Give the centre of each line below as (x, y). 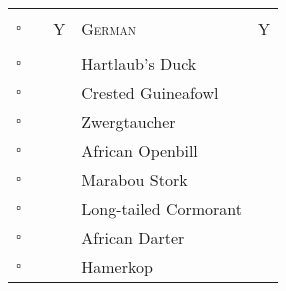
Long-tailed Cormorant (162, 208)
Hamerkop (117, 266)
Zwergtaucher (128, 121)
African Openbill (139, 150)
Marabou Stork (134, 179)
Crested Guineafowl (150, 92)
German (108, 28)
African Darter (133, 237)
